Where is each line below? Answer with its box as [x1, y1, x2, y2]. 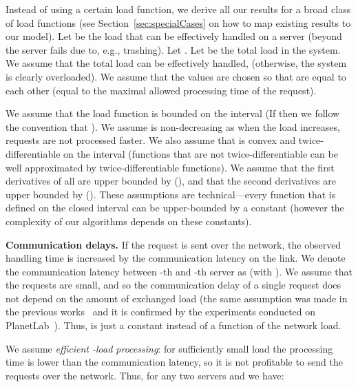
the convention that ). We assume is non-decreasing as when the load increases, [6, 119, 340, 134]
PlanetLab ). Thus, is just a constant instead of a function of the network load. [6, 318, 341, 333]
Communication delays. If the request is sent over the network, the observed [6, 237, 341, 251]
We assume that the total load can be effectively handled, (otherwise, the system [6, 56, 347, 70]
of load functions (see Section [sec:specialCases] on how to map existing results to [6, 15, 351, 30]
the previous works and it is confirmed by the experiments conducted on [6, 304, 316, 319]
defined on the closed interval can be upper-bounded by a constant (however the [6, 200, 344, 215]
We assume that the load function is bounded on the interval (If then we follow [6, 106, 340, 121]
